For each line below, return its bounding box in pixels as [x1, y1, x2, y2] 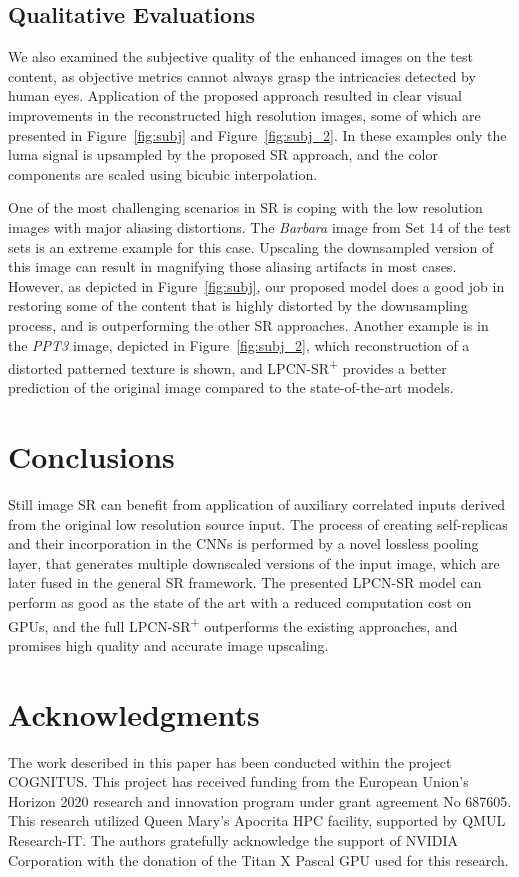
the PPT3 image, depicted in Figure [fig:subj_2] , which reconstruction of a [8, 334, 470, 355]
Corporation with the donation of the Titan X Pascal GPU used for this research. [8, 849, 509, 870]
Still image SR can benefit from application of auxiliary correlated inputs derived [8, 494, 506, 515]
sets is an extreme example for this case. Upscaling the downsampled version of [8, 236, 494, 257]
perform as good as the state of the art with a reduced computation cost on [8, 592, 472, 613]
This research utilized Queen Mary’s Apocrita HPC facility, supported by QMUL [8, 810, 506, 831]
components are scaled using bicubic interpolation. [8, 163, 318, 184]
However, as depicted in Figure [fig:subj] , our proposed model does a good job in [8, 275, 505, 296]
